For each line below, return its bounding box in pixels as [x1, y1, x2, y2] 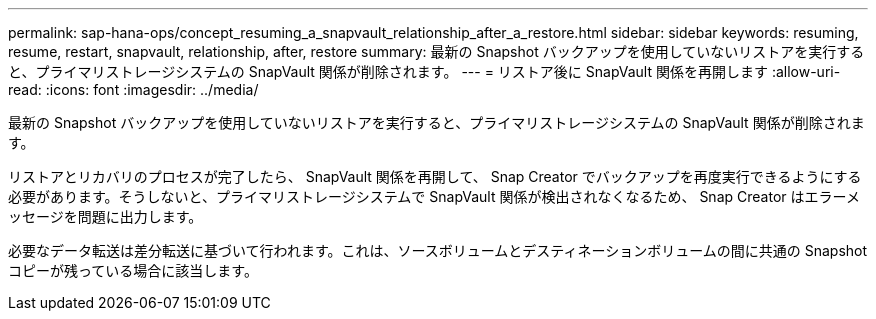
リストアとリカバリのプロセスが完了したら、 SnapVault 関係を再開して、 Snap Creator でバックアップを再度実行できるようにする [8, 168, 862, 185]
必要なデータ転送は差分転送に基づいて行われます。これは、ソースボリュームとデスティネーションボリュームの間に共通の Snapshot [8, 242, 868, 259]
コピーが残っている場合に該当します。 [8, 262, 258, 279]
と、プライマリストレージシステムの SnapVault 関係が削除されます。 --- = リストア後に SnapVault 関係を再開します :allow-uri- [8, 63, 841, 80]
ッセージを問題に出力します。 [8, 208, 203, 225]
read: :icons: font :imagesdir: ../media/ [8, 81, 259, 98]
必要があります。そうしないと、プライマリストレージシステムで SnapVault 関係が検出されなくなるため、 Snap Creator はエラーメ [8, 188, 860, 205]
